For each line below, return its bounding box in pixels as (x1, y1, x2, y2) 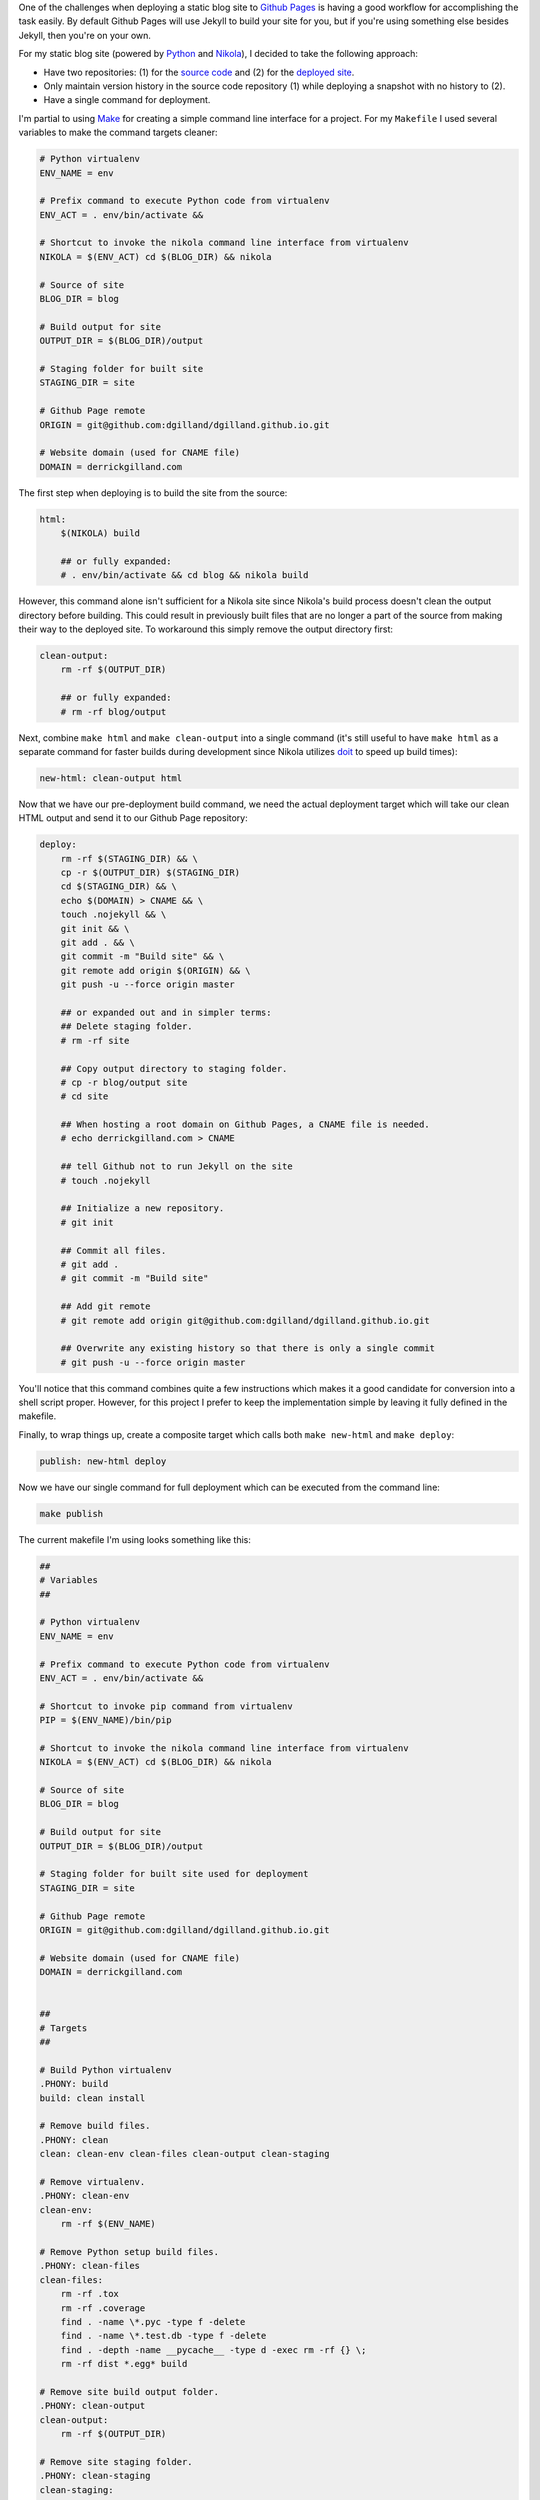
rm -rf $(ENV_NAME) (60, 2218, 157, 2230)
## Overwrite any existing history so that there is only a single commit (60, 1343, 435, 1354)
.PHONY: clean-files (39, 2260, 140, 2272)
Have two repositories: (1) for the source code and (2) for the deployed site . (43, 66, 355, 78)
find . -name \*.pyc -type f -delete (60, 2316, 246, 2327)
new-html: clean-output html (39, 772, 183, 784)
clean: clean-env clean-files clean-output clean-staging (39, 2148, 330, 2160)
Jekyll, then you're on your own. (18, 29, 152, 41)
